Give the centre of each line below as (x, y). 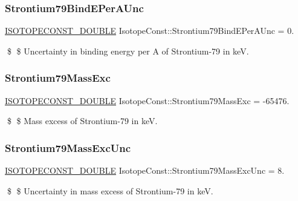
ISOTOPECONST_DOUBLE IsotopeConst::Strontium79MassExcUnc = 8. (145, 170)
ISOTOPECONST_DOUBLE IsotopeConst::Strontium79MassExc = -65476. (147, 100)
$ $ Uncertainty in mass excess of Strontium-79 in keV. (110, 190)
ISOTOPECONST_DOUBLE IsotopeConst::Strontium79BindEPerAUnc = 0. (150, 31)
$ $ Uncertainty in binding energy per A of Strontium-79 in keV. (128, 51)
